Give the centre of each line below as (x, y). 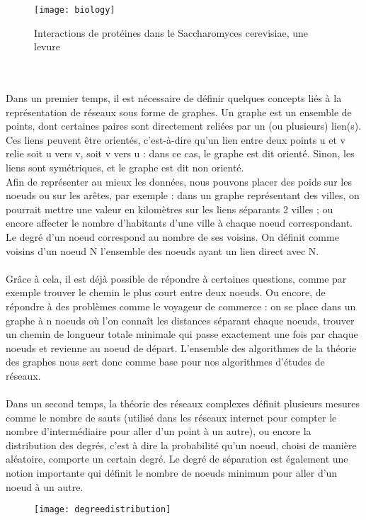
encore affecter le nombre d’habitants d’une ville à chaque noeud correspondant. (179, 223)
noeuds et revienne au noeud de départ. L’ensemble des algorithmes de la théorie (181, 347)
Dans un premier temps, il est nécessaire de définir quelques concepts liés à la (174, 98)
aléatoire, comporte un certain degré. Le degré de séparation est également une (177, 459)
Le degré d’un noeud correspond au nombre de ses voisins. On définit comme (172, 236)
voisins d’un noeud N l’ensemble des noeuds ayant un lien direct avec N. (162, 250)
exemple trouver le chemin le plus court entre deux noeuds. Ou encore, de (166, 292)
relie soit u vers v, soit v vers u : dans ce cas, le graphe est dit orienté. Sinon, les (180, 153)
